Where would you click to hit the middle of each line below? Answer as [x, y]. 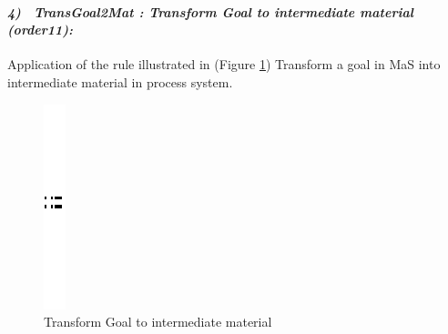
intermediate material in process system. [120, 81]
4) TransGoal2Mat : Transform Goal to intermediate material [210, 11]
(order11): [41, 30]
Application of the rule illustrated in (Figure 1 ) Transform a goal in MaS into [224, 64]
